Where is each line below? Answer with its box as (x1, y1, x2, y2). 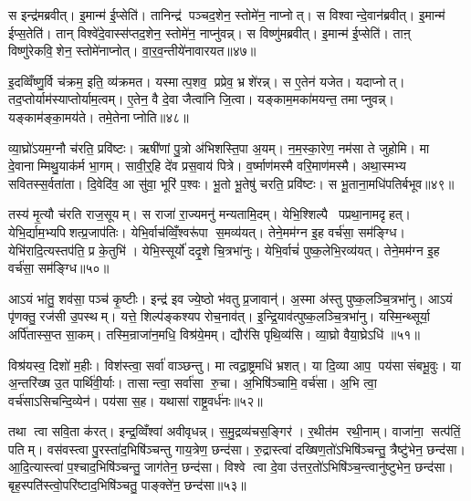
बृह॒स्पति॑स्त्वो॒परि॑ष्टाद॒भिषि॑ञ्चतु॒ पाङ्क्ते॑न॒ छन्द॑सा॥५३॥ (8, 475, 246, 495)
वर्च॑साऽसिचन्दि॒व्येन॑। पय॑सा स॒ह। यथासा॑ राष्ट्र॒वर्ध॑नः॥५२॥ (8, 391, 263, 410)
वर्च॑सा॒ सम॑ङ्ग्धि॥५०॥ (8, 258, 110, 277)
